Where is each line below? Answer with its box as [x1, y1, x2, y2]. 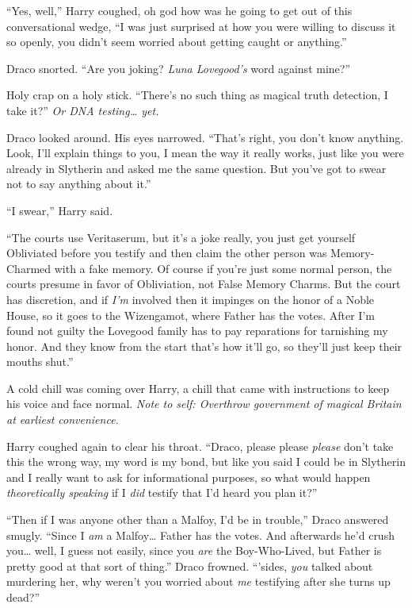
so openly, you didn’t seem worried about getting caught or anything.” [6, 33, 347, 50]
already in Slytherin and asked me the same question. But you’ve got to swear [6, 160, 387, 176]
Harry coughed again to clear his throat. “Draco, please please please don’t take [6, 437, 394, 454]
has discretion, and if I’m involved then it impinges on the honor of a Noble [6, 291, 375, 307]
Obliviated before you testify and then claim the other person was [6, 244, 327, 261]
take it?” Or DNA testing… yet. [6, 102, 159, 118]
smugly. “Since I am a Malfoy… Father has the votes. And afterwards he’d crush [6, 526, 395, 543]
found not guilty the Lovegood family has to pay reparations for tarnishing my [6, 322, 388, 339]
